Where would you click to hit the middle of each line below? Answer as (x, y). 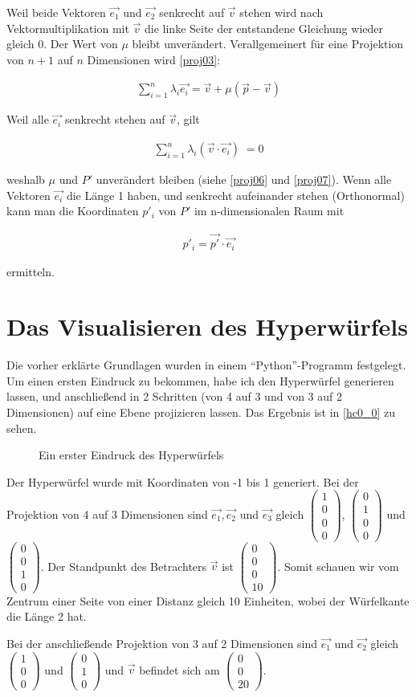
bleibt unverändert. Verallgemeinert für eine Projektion (268, 44)
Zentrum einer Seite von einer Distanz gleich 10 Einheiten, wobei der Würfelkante (208, 600)
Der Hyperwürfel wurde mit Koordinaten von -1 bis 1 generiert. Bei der (183, 481)
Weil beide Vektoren (56, 12)
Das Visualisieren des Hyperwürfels (207, 326)
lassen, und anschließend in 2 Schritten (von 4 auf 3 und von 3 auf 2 (174, 396)
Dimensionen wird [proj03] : (154, 59)
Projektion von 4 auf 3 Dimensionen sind (107, 514)
